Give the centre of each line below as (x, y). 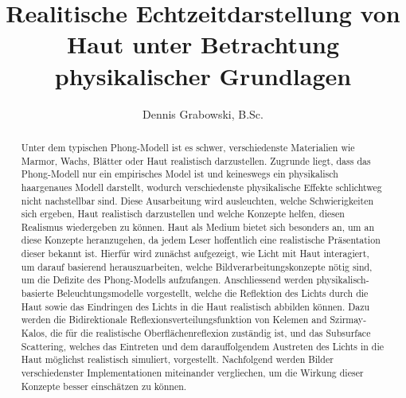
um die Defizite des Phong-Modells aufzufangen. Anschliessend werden (167, 280)
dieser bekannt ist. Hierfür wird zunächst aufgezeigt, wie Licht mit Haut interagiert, (195, 254)
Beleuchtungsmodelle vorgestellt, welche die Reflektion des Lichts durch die (213, 293)
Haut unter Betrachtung (203, 44)
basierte (37, 293)
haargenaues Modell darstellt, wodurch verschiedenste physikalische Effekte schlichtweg (201, 187)
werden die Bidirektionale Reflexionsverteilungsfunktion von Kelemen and (174, 320)
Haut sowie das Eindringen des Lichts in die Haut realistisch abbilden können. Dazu (195, 306)
